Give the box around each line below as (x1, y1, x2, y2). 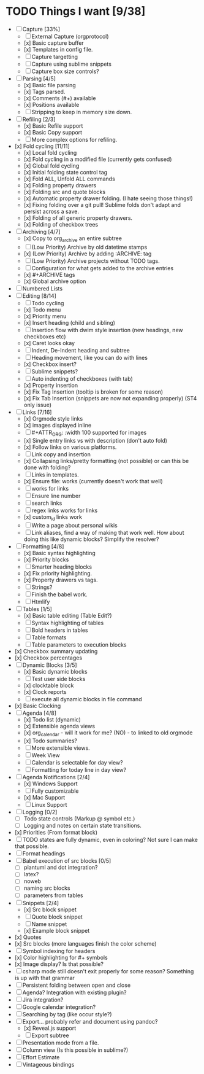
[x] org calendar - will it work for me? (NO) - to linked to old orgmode (23, 729, 193, 738)
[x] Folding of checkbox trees (23, 220, 99, 228)
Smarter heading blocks (31, 563, 93, 570)
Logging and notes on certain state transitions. (23, 822, 142, 830)
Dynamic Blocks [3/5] (22, 661, 77, 669)
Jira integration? (22, 996, 64, 1003)
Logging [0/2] (22, 809, 58, 816)
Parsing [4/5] (22, 75, 56, 82)
